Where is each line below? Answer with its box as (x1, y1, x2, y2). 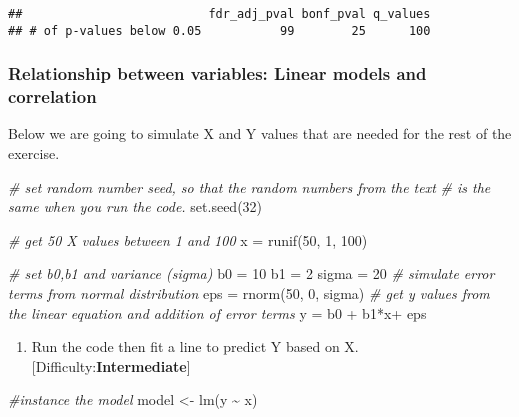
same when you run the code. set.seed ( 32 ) (8, 196, 263, 217)
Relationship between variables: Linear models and (8, 61, 427, 86)
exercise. (8, 143, 60, 164)
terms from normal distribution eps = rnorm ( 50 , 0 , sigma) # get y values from (8, 283, 490, 304)
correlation (8, 84, 97, 109)
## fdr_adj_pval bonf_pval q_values (8, 7, 431, 21)
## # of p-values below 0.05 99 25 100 (8, 23, 431, 38)
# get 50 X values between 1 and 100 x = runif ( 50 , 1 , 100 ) (8, 229, 368, 250)
